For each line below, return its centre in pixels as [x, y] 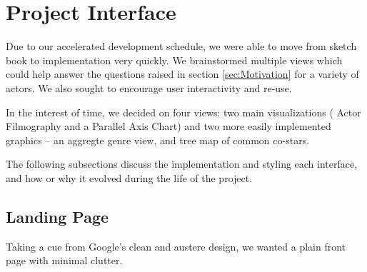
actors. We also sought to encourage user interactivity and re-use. [149, 87]
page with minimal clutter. [64, 260]
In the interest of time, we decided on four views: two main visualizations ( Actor [183, 112]
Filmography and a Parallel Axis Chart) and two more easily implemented [169, 126]
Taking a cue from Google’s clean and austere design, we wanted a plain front [176, 246]
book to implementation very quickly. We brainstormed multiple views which [174, 60]
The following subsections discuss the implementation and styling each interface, [182, 164]
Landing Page [57, 216]
